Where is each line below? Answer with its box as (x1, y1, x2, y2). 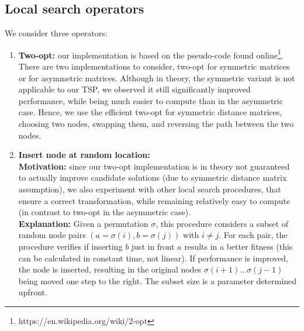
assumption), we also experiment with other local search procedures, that (18, 182, 281, 195)
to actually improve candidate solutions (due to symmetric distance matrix (18, 171, 287, 184)
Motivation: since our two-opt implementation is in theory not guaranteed (18, 160, 290, 172)
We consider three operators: (5, 27, 108, 39)
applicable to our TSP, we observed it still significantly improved (18, 83, 251, 95)
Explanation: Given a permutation (18, 217, 148, 229)
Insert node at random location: (18, 149, 150, 161)
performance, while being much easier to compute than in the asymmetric (18, 94, 283, 106)
